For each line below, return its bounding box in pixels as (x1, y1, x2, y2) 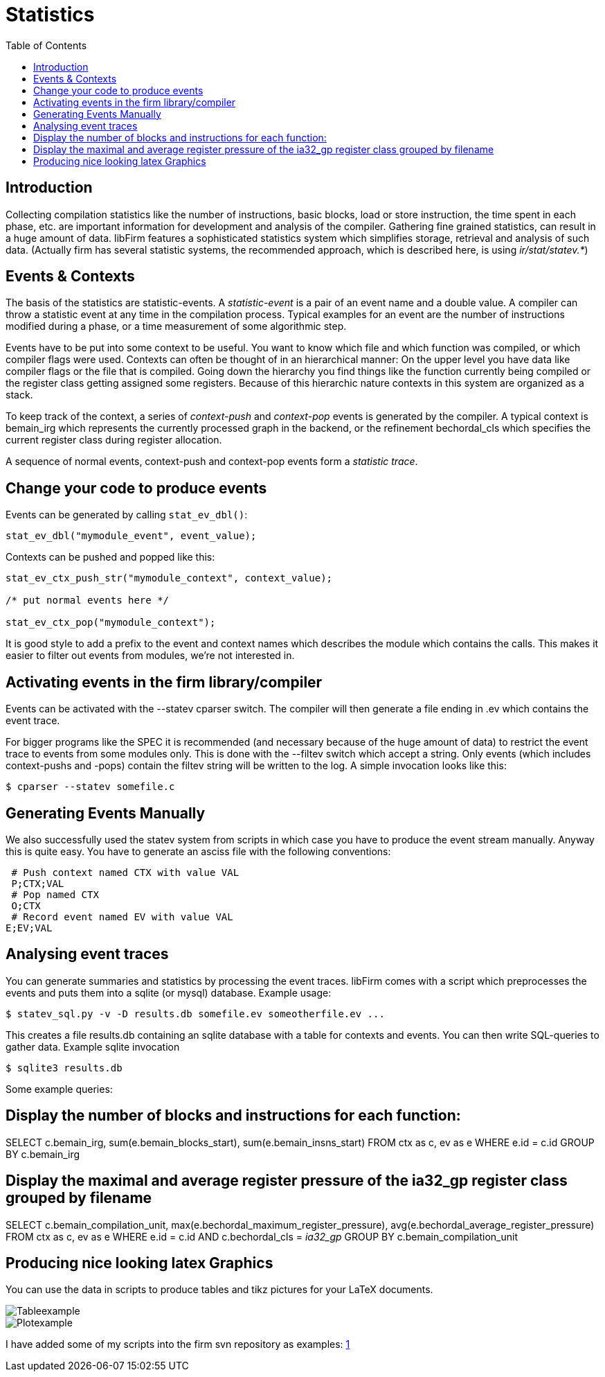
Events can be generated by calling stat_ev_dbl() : (6, 509, 248, 521)
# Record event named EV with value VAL (11, 911, 233, 922)
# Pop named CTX (11, 888, 99, 900)
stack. (6, 389, 33, 401)
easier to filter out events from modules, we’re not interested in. (6, 649, 295, 662)
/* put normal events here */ (6, 595, 170, 606)
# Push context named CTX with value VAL (11, 866, 240, 878)
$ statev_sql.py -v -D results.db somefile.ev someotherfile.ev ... (6, 1008, 385, 1019)
